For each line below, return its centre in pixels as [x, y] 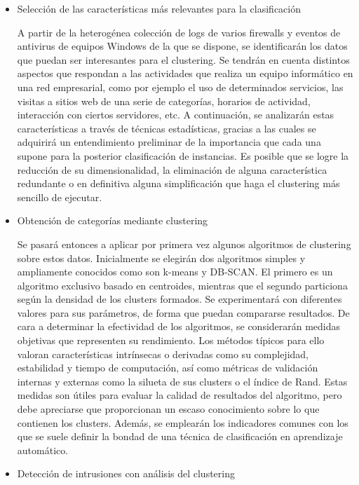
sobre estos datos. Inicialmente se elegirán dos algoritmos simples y [161, 258]
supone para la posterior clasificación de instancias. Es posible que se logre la [183, 155]
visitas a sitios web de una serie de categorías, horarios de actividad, [164, 101]
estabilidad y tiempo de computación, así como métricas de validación [168, 368]
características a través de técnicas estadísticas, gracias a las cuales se [167, 128]
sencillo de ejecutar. [60, 197]
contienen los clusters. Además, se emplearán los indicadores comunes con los [183, 422]
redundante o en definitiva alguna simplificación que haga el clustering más [178, 183]
